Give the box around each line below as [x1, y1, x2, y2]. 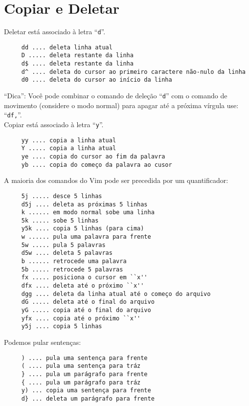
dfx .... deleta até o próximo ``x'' [21, 282, 144, 290]
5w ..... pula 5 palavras [21, 241, 106, 248]
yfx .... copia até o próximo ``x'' [21, 315, 141, 322]
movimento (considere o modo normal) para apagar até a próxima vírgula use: [4, 100, 239, 110]
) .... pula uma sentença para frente [21, 354, 148, 361]
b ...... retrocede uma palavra [21, 258, 127, 265]
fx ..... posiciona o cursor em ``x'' [21, 274, 148, 281]
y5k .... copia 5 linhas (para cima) [21, 225, 144, 232]
